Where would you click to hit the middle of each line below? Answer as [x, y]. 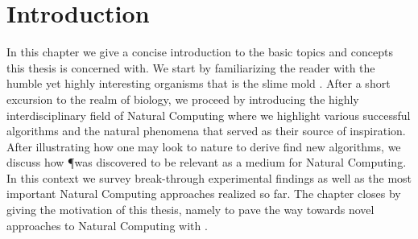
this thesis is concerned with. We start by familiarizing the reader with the [191, 67]
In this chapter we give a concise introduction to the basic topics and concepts [200, 52]
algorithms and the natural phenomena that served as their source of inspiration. [206, 131]
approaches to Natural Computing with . [107, 225]
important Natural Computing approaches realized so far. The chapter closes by [204, 194]
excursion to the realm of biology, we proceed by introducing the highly [183, 99]
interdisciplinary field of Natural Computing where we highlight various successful [209, 115]
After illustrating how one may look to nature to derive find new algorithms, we [204, 146]
